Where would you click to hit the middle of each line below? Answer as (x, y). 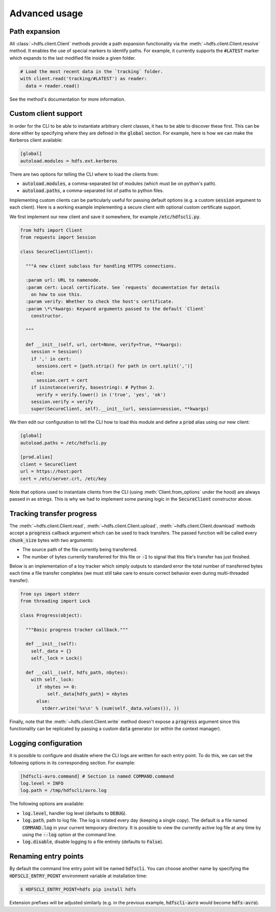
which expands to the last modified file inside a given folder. (73, 58)
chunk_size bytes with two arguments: (52, 540)
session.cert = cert (62, 380)
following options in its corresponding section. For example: (72, 763)
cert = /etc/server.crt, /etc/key (63, 478)
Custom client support (46, 114)
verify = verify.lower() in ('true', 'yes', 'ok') (101, 394)
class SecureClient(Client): (57, 251)
